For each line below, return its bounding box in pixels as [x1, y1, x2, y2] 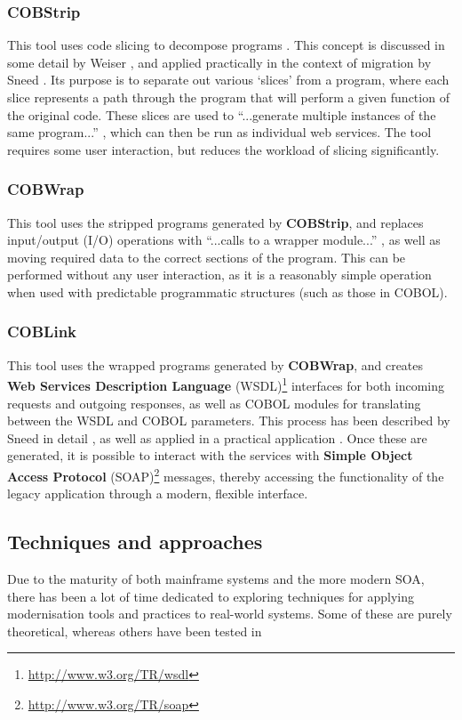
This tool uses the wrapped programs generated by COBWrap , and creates [7, 355, 424, 374]
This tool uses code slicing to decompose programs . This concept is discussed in [7, 36, 445, 54]
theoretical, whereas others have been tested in [7, 621, 262, 640]
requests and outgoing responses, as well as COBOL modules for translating [7, 393, 421, 412]
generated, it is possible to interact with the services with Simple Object [7, 446, 413, 465]
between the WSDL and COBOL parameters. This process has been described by [7, 411, 450, 430]
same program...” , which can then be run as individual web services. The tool [7, 123, 432, 142]
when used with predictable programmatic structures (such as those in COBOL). [7, 282, 448, 301]
